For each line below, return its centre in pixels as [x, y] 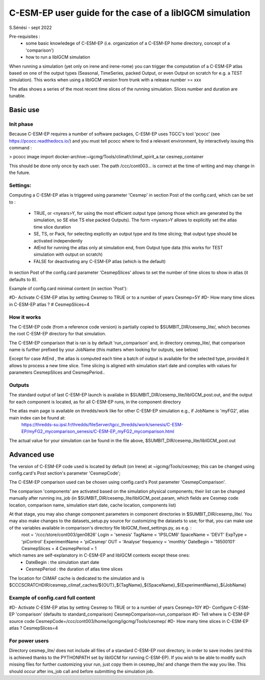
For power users [29, 641]
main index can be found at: [37, 417]
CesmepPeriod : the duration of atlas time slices [74, 569]
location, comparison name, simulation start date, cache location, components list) [93, 505]
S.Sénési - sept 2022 [30, 28]
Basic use [24, 110]
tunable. [17, 96]
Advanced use [32, 455]
